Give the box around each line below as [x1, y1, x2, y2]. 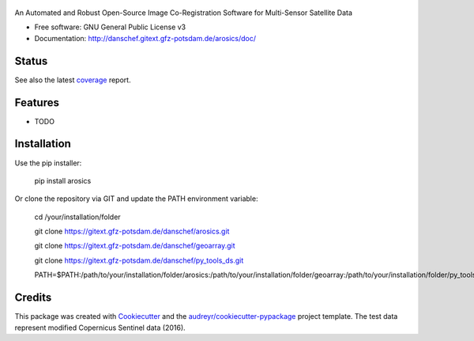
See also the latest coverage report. [14, 75, 131, 85]
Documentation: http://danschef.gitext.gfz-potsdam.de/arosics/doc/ [34, 33, 257, 43]
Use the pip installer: [14, 158, 82, 168]
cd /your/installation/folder [34, 212, 122, 222]
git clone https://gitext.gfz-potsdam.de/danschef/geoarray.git [34, 241, 235, 251]
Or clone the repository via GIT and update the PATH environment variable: [14, 194, 258, 203]
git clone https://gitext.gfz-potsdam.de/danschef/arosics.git [34, 226, 230, 237]
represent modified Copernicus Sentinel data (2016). [14, 323, 186, 332]
